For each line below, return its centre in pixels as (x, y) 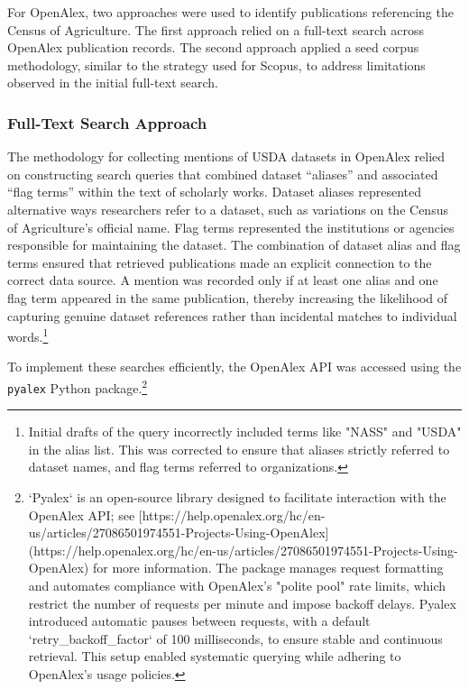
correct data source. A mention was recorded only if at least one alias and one (223, 280)
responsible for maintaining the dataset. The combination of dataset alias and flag (234, 245)
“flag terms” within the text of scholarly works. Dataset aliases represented (214, 192)
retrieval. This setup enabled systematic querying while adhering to (215, 656)
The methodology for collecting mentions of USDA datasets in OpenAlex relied (226, 156)
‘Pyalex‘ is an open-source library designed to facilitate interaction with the (237, 497)
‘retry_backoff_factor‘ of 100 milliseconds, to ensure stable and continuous (235, 638)
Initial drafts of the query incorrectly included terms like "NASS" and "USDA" (245, 432)
